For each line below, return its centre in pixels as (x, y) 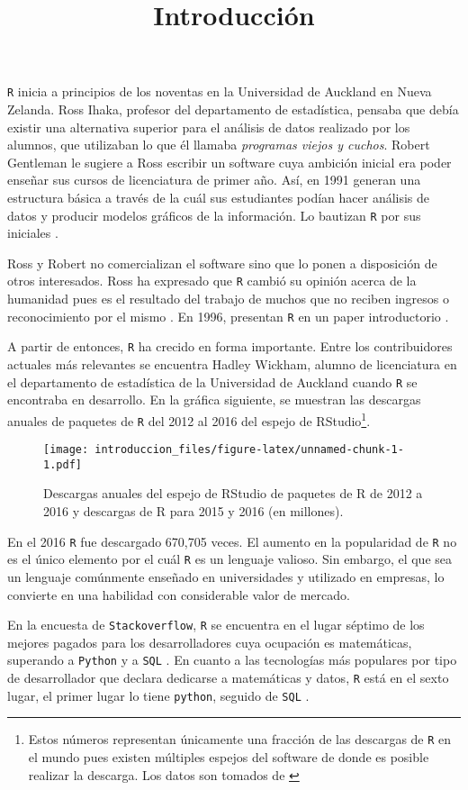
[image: (66, 450)
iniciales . (33, 233)
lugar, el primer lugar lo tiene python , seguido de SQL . (158, 695)
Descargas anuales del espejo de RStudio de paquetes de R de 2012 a (233, 493)
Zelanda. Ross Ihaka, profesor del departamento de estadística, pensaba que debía (233, 109)
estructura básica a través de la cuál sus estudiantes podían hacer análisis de (219, 197)
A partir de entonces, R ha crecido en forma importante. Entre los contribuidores (230, 346)
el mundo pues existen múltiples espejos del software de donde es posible (229, 757)
